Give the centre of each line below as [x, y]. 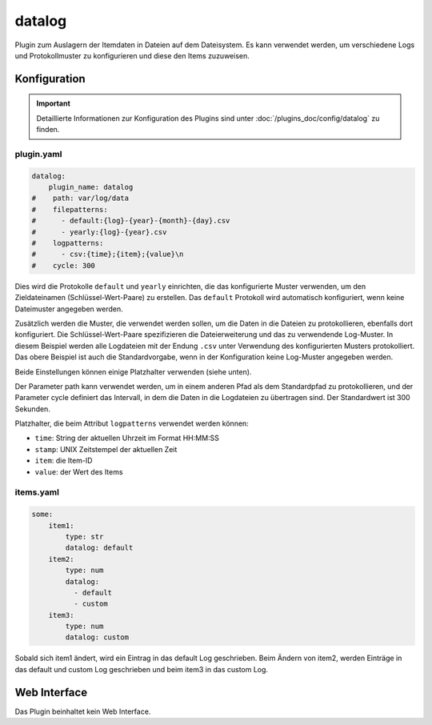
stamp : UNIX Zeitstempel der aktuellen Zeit [106, 449]
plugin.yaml [38, 154]
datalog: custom [97, 637]
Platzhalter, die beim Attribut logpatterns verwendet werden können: [132, 423]
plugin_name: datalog [91, 187]
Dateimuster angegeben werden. [69, 309]
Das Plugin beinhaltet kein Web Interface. [83, 711]
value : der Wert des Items [79, 471]
